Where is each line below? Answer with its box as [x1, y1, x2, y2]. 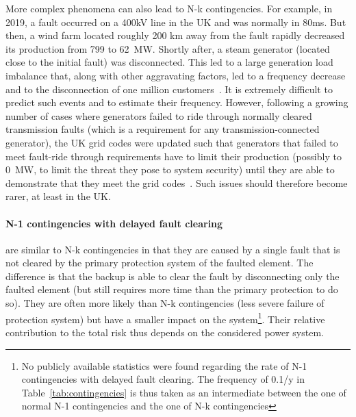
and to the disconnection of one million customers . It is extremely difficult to [5, 81, 333, 96]
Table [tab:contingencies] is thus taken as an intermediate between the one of [21, 385, 346, 399]
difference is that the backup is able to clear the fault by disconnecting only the [5, 268, 340, 283]
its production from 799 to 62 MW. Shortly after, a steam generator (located [5, 41, 330, 55]
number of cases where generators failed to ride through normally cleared [5, 108, 312, 123]
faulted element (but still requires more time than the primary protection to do [5, 282, 338, 296]
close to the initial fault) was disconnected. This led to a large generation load [5, 55, 333, 69]
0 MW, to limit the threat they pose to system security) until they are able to [5, 162, 335, 177]
